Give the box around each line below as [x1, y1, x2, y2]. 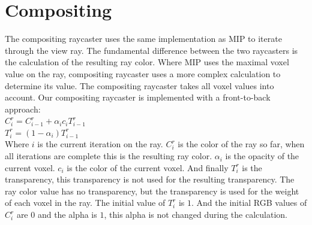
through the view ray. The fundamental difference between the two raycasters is [5, 44, 298, 56]
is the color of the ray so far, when [178, 138, 305, 150]
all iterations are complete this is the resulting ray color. [5, 150, 212, 162]
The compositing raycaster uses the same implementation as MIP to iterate [5, 32, 282, 45]
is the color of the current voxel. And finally [67, 161, 229, 174]
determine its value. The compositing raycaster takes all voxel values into [5, 79, 274, 92]
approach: [5, 102, 41, 115]
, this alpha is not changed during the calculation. [104, 208, 287, 221]
